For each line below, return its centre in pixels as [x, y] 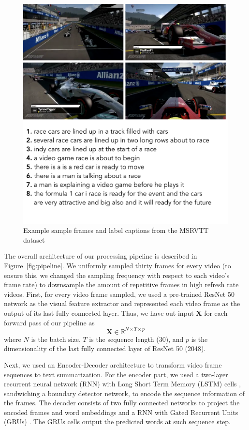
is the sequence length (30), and [136, 339]
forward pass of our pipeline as [49, 322]
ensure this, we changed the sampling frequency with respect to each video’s [117, 275]
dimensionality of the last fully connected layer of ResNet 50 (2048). [105, 348]
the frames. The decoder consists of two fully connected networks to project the [122, 403]
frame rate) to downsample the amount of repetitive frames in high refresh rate [121, 284]
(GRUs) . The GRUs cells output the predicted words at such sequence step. [117, 422]
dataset [34, 239]
